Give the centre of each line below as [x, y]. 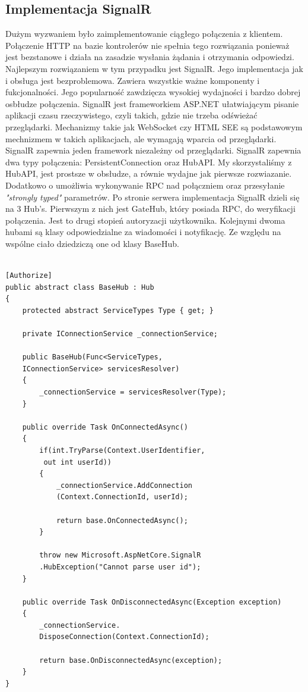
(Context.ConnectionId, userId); [122, 497]
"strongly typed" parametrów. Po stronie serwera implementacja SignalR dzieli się [153, 197]
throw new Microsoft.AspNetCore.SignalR [120, 555]
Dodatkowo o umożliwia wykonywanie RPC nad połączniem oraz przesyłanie [145, 185]
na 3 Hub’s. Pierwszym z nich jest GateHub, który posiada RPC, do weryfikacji [150, 209]
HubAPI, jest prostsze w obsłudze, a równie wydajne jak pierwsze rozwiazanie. [149, 173]
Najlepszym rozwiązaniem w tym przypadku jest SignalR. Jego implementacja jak [154, 68]
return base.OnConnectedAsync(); [122, 520]
